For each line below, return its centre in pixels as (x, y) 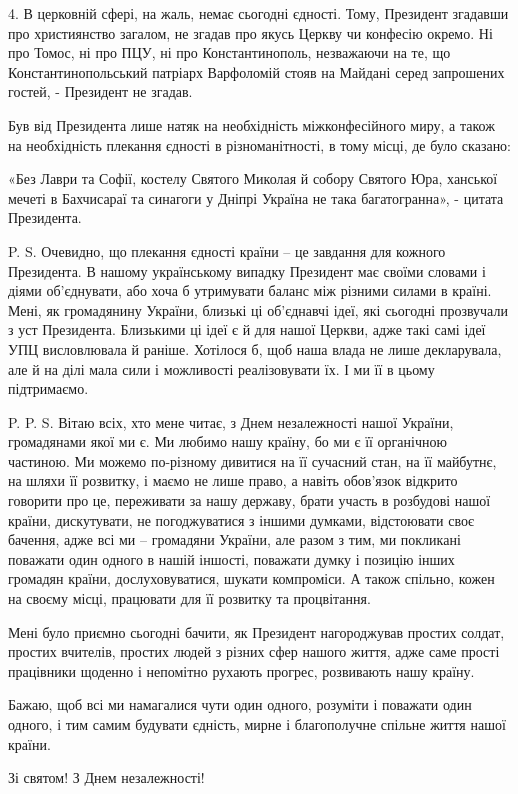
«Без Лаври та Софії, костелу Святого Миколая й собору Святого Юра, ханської (253, 178)
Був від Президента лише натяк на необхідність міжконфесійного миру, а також (251, 124)
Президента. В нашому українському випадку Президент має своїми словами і (247, 270)
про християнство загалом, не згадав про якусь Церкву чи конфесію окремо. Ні (250, 32)
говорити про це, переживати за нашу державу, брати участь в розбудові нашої (249, 500)
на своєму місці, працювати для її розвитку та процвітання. (189, 598)
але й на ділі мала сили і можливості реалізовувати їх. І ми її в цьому (221, 368)
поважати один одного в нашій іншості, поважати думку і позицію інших (231, 558)
